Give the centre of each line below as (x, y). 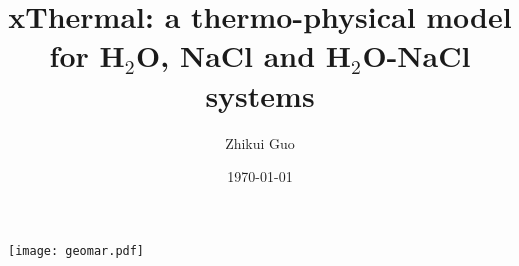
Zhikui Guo (260, 142)
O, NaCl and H (244, 55)
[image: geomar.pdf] (76, 250)
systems (260, 94)
